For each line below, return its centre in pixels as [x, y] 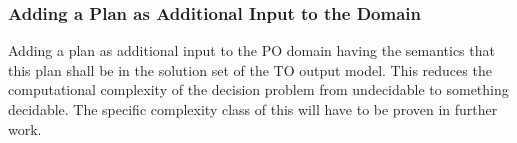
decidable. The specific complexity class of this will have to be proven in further [253, 109]
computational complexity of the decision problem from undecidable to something [258, 89]
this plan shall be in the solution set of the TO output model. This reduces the [250, 69]
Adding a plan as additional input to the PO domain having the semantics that [251, 50]
